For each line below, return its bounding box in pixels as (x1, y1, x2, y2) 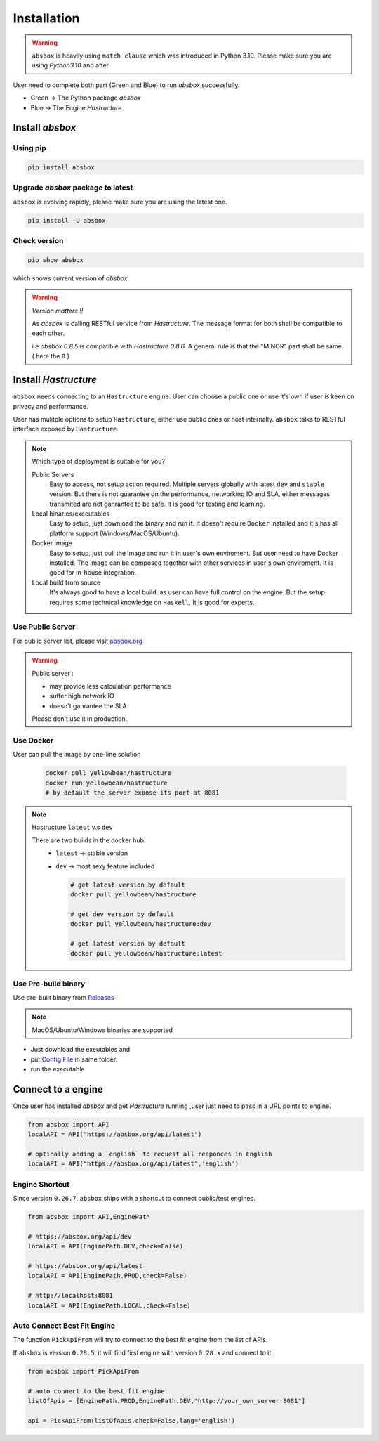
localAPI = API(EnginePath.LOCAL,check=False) (27, 1301, 191, 1310)
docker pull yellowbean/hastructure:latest (70, 949, 222, 958)
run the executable (30, 1064, 85, 1073)
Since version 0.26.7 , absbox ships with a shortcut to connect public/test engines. (13, 1194, 255, 1203)
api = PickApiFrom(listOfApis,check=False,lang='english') (27, 1416, 235, 1424)
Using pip (13, 143, 47, 153)
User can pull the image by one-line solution (13, 750, 141, 759)
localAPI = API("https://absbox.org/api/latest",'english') (27, 1160, 239, 1168)
